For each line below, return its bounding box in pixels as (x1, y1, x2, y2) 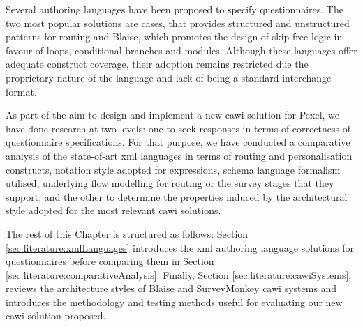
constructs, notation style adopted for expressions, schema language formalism (6, 162, 341, 176)
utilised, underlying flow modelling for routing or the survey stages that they (6, 176, 334, 190)
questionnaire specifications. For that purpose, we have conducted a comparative (6, 135, 350, 149)
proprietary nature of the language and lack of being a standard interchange (6, 70, 332, 84)
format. (6, 84, 37, 98)
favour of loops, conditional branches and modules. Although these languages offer (6, 43, 357, 57)
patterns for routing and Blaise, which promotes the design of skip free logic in (6, 29, 343, 44)
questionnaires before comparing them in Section (6, 254, 214, 268)
